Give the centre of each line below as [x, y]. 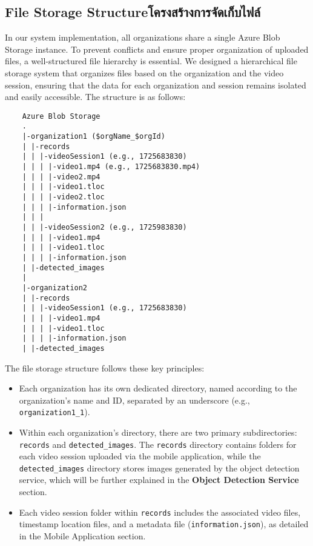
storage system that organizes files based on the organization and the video [144, 72]
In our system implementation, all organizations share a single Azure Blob [143, 37]
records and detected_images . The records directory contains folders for [158, 444]
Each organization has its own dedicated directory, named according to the [158, 388]
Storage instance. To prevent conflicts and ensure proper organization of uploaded [157, 49]
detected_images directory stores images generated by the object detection [159, 468]
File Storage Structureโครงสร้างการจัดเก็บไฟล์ [133, 12]
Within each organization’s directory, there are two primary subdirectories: [158, 432]
